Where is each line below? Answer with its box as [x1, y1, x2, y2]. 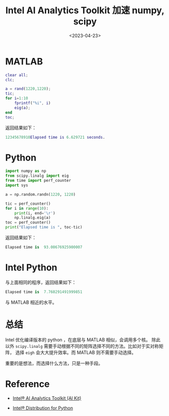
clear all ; [5, 72, 28, 78]
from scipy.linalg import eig [5, 173, 69, 178]
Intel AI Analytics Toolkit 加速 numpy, [5, 5, 165, 16]
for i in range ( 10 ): [5, 206, 49, 211]
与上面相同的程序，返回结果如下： [5, 279, 76, 285]
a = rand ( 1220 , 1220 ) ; [5, 86, 51, 91]
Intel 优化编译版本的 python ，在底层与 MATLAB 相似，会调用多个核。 [5, 336, 151, 343]
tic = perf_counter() [5, 201, 51, 206]
